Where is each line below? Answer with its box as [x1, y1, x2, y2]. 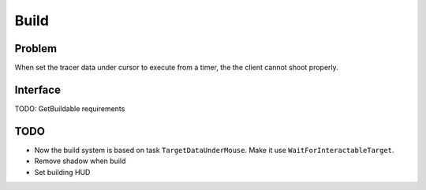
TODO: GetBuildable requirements [14, 103, 125, 114]
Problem [14, 42, 58, 55]
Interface [14, 83, 61, 96]
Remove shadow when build [34, 156, 126, 166]
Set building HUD [34, 167, 91, 177]
